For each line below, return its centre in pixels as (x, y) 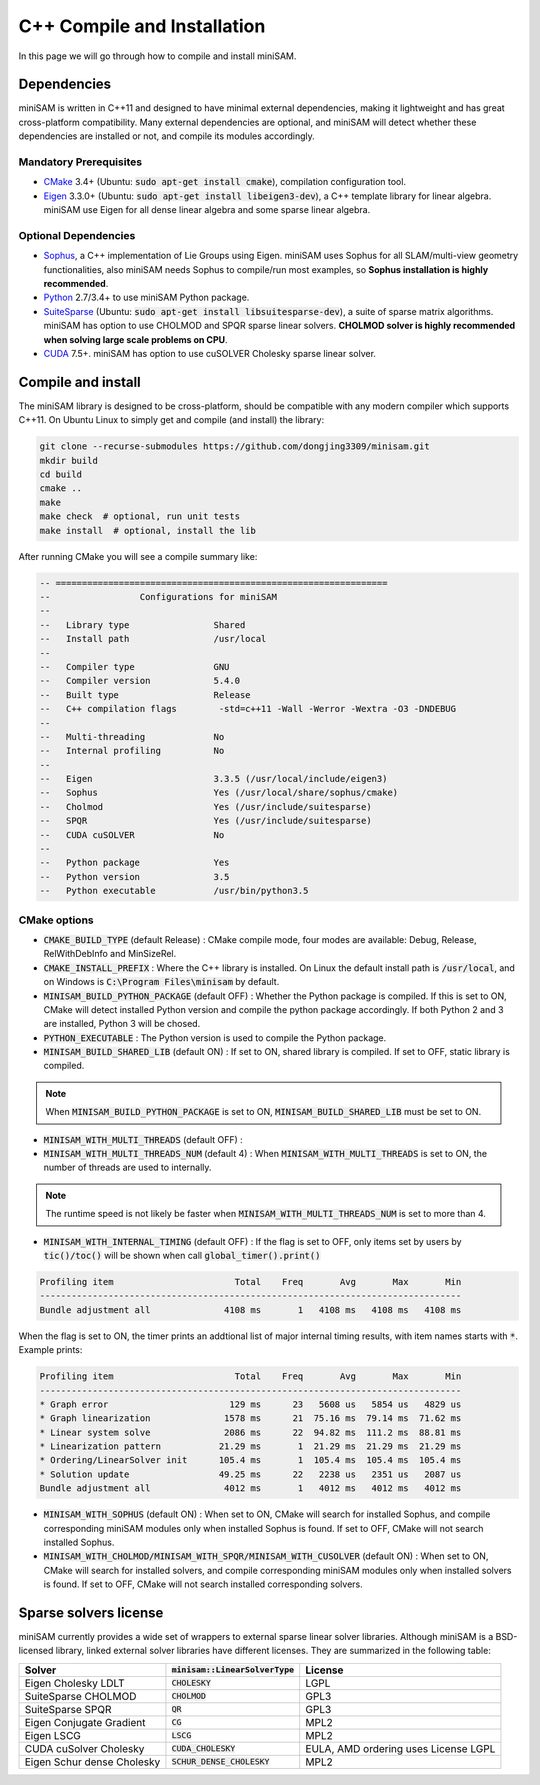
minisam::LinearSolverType (233, 1670)
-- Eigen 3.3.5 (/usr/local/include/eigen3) (213, 779)
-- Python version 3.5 (134, 876)
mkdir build (69, 460)
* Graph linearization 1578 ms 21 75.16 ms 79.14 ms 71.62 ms (250, 1418)
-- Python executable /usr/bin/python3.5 (174, 891)
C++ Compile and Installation (142, 26)
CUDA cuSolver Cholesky (84, 1748)
